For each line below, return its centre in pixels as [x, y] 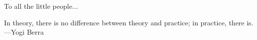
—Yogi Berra [24, 32]
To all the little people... [41, 6]
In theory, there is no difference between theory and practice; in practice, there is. [129, 22]
